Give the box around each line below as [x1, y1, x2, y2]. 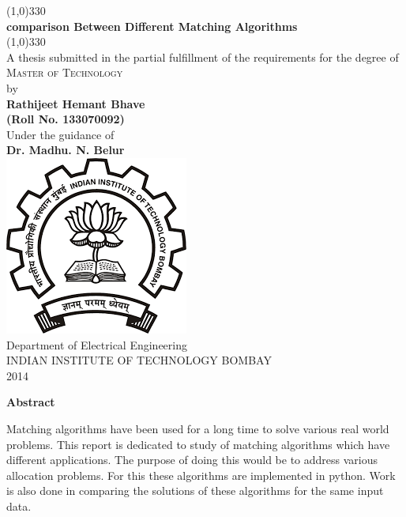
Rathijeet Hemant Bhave [6, 95, 145, 111]
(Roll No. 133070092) [6, 111, 125, 127]
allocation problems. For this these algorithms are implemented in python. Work [6, 466, 396, 483]
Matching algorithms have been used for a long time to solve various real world [6, 420, 389, 436]
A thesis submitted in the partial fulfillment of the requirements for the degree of [6, 48, 399, 65]
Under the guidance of [6, 126, 115, 142]
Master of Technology [6, 64, 123, 81]
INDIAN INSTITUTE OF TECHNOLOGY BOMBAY [6, 352, 272, 368]
